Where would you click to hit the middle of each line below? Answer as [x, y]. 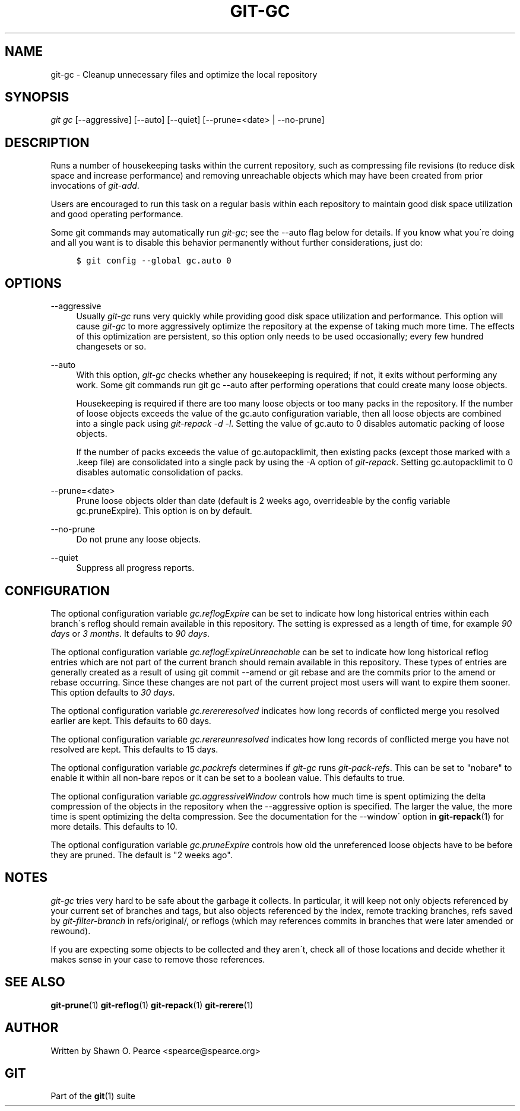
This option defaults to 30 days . [113, 692]
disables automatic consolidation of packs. [160, 472]
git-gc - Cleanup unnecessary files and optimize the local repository [184, 74]
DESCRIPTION [47, 142]
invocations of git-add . [95, 186]
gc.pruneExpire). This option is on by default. [164, 511]
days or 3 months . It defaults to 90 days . [130, 633]
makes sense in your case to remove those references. [158, 959]
